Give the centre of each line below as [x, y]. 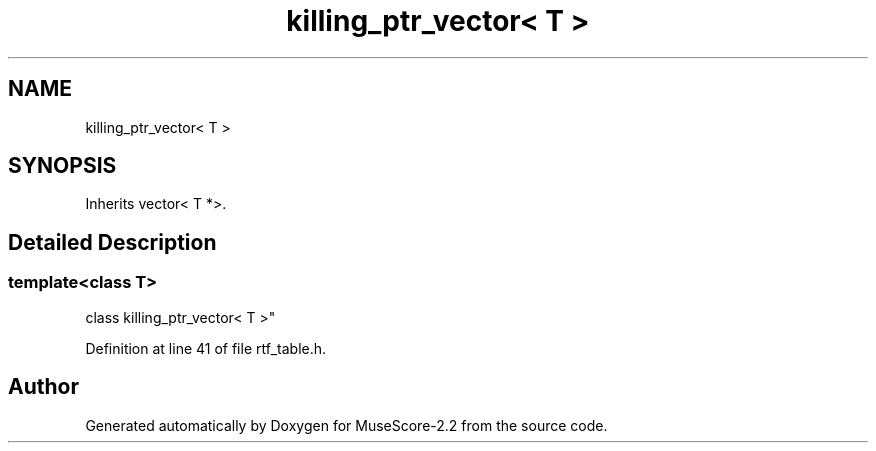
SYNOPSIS [62, 166]
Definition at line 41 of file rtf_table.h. [206, 348]
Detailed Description [112, 242]
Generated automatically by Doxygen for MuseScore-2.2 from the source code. [346, 425]
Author [43, 387]
